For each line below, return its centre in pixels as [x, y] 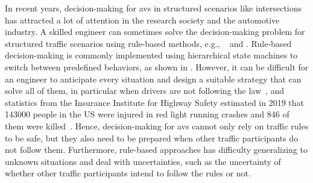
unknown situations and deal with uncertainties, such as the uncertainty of [143, 161]
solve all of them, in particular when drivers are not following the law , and [145, 91]
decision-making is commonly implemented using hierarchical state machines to [151, 55]
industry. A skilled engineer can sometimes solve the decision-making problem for [155, 32]
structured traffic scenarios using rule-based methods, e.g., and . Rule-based [148, 43]
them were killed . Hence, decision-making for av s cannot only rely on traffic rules [157, 126]
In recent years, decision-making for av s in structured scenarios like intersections [153, 8]
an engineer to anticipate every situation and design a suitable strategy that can [153, 79]
